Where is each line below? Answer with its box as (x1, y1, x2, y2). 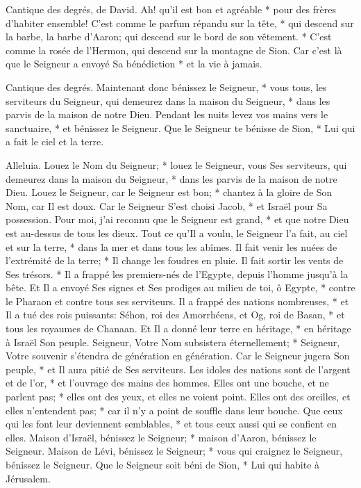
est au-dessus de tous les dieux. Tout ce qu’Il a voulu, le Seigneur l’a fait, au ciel (6, 225, 348, 240)
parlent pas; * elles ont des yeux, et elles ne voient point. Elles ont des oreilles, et (6, 389, 351, 404)
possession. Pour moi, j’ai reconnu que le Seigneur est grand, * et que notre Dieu (6, 212, 349, 227)
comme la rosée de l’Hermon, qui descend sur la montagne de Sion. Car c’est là (6, 42, 342, 57)
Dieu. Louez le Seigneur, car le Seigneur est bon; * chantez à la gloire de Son (6, 185, 333, 200)
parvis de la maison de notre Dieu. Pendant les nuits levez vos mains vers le (6, 107, 328, 122)
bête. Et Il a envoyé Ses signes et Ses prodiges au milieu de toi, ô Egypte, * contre (6, 280, 355, 295)
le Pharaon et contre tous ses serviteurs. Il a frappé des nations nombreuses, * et (6, 293, 349, 308)
